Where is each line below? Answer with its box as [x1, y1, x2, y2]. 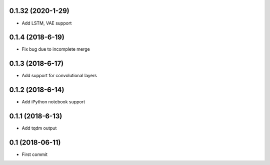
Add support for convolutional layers [21, 73, 97, 79]
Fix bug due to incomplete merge [21, 46, 90, 52]
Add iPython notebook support [21, 99, 85, 105]
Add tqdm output [21, 125, 57, 131]
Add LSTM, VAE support [21, 20, 72, 26]
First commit [21, 151, 47, 157]
